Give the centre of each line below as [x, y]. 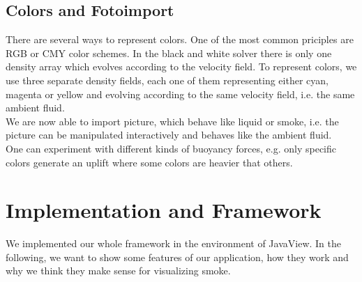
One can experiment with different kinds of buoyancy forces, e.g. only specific [171, 148]
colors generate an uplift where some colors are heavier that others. [149, 162]
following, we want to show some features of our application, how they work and [177, 257]
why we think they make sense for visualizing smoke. [118, 271]
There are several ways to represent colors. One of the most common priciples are [180, 39]
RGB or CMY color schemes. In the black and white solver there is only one [169, 53]
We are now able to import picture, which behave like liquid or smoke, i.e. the [172, 121]
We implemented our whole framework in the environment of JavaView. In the [173, 243]
